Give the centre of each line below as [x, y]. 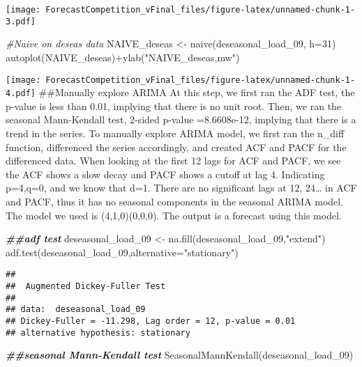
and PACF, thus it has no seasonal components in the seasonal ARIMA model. [175, 201]
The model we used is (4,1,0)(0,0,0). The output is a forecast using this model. [174, 215]
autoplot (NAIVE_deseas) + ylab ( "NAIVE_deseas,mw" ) [123, 57]
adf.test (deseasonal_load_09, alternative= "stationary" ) [122, 252]
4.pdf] [21, 94]
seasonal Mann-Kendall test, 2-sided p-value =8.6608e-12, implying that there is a [181, 119]
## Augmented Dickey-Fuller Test [86, 286]
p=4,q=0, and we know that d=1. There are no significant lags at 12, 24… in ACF [181, 188]
